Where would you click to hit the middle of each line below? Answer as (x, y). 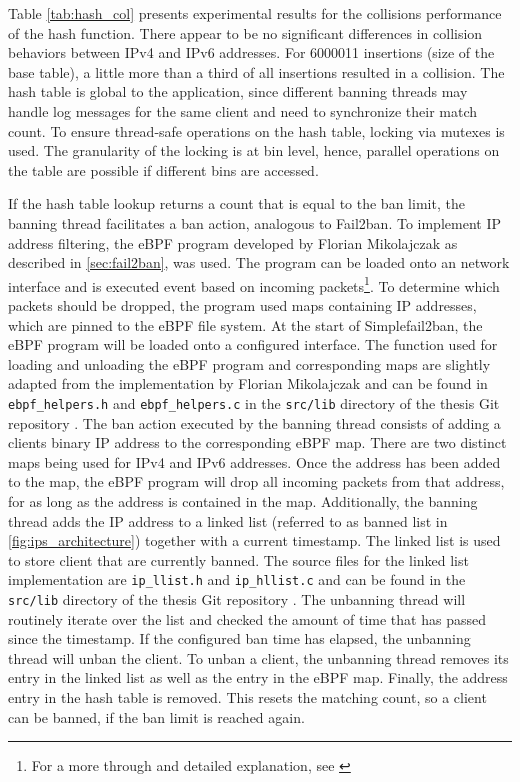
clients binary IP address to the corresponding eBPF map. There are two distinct (257, 442)
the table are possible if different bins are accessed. (163, 169)
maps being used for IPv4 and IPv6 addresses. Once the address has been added (254, 461)
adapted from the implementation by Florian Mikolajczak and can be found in (248, 383)
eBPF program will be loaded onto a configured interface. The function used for (253, 344)
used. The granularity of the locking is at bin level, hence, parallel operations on (254, 150)
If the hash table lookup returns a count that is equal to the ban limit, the (236, 203)
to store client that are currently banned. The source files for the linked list (238, 559)
